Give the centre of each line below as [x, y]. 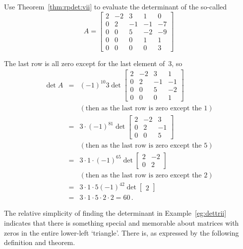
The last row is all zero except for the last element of [85, 63]
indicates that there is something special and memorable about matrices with [121, 222]
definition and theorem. [40, 242]
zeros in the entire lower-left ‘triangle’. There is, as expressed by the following [121, 232]
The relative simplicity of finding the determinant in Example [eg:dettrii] [115, 213]
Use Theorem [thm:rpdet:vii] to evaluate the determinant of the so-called [116, 6]
